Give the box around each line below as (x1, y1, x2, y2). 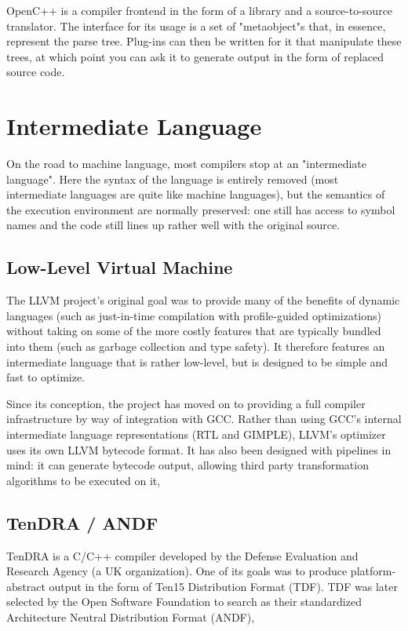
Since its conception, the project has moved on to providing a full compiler (6, 395, 366, 411)
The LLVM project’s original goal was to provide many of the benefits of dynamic (6, 292, 400, 308)
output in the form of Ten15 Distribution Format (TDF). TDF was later (49, 578, 399, 594)
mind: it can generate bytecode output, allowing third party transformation (6, 457, 369, 473)
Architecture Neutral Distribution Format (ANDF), (6, 608, 255, 625)
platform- (350, 563, 396, 579)
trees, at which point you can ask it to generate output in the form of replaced (6, 48, 384, 64)
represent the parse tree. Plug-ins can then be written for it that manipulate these (6, 33, 402, 49)
